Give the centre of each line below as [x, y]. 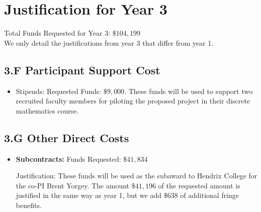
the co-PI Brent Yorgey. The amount [73, 185]
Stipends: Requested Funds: [59, 91]
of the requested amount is [199, 185]
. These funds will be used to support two [189, 91]
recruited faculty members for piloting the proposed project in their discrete [133, 101]
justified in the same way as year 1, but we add [89, 195]
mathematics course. [47, 110]
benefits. [29, 205]
